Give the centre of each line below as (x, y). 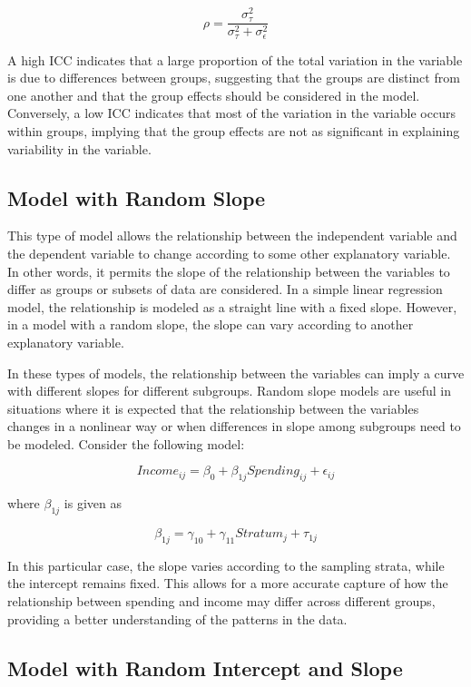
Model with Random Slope (137, 197)
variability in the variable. (79, 148)
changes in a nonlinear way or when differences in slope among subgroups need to (234, 426)
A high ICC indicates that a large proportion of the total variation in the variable (235, 59)
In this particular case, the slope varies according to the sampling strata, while (226, 565)
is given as (93, 503)
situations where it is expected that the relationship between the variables (213, 408)
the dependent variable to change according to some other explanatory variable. (229, 253)
